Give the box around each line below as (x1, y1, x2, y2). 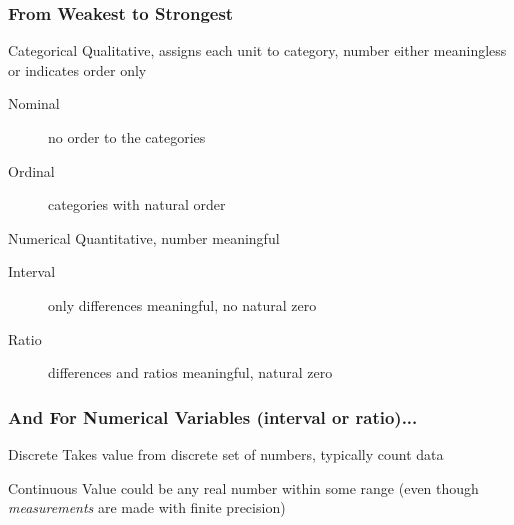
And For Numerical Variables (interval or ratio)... (8, 404, 418, 429)
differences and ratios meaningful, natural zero (48, 362, 333, 383)
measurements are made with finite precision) (8, 497, 286, 518)
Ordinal (8, 160, 55, 181)
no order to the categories (48, 127, 206, 147)
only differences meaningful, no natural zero (48, 294, 317, 315)
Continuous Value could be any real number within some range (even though (8, 477, 479, 498)
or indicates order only (8, 59, 147, 80)
